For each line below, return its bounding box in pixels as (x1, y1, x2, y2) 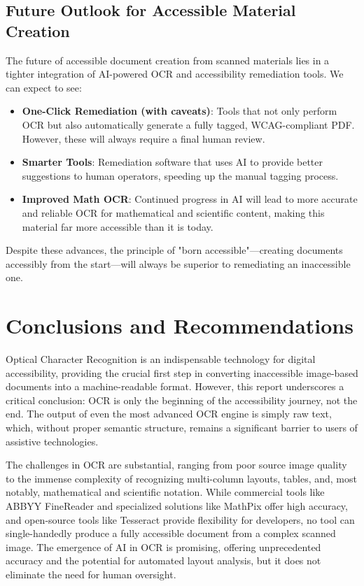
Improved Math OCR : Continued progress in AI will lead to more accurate (22, 192, 358, 206)
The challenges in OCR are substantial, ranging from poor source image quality (6, 457, 347, 472)
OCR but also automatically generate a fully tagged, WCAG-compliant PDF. (22, 117, 355, 131)
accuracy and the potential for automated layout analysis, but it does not (6, 553, 321, 568)
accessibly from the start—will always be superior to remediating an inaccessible (6, 256, 351, 271)
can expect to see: (6, 80, 82, 94)
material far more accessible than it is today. (22, 219, 213, 234)
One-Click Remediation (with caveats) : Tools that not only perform (22, 103, 337, 118)
